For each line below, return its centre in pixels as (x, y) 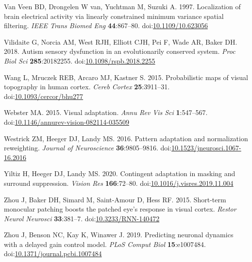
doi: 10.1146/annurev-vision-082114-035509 (67, 122)
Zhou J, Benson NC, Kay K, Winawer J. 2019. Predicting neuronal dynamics (119, 235)
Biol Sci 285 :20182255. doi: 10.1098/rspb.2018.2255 (80, 60)
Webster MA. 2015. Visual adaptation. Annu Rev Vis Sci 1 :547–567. (106, 112)
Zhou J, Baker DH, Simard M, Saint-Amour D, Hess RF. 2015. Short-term (115, 199)
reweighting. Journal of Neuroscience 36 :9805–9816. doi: (88, 148)
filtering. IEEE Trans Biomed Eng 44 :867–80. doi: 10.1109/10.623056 (106, 25)
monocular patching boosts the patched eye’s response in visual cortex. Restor (120, 209)
